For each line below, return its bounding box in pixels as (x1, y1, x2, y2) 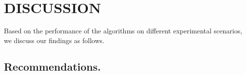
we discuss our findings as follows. (4, 35, 104, 45)
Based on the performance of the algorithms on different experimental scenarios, (4, 26, 243, 36)
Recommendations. (4, 59, 101, 74)
